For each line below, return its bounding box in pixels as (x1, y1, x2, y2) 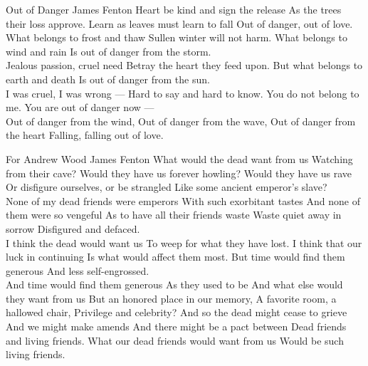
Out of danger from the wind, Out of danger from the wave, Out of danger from (6, 113, 356, 128)
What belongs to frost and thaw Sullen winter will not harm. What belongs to (6, 30, 347, 45)
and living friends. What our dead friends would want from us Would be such (6, 333, 344, 347)
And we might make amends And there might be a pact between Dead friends (6, 319, 347, 334)
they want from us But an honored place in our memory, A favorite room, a (6, 291, 337, 305)
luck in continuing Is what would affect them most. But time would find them (6, 249, 345, 264)
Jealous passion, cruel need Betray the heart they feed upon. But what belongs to (6, 58, 363, 73)
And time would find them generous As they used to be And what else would (6, 277, 343, 292)
